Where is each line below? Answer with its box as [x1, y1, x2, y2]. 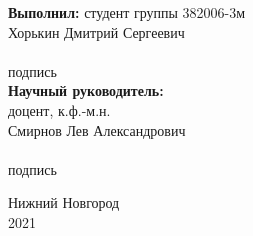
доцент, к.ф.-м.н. [8, 99, 111, 120]
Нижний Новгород [8, 192, 120, 213]
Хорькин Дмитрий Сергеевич [8, 21, 185, 42]
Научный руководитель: [8, 80, 164, 101]
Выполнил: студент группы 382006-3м [8, 2, 246, 22]
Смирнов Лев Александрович [8, 119, 186, 140]
